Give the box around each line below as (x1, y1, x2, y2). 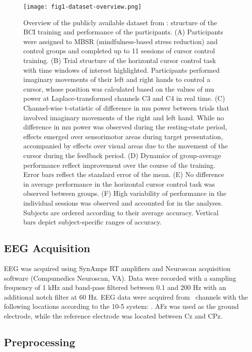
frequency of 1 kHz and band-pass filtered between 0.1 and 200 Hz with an (4, 282, 226, 292)
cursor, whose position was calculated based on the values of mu (23, 83, 214, 94)
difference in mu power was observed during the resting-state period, (23, 122, 227, 132)
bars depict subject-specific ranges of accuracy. (23, 217, 162, 227)
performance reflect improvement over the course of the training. (23, 160, 216, 170)
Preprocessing (4, 334, 75, 349)
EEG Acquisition (4, 240, 90, 256)
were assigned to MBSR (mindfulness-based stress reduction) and (23, 36, 218, 46)
